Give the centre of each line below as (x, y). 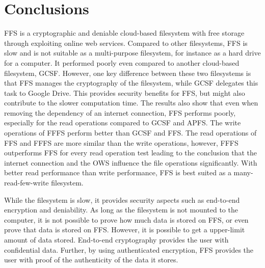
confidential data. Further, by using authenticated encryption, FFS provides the (129, 249)
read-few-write (26, 183)
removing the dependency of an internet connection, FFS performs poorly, (120, 112)
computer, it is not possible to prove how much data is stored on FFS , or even (126, 219)
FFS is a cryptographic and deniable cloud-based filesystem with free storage (124, 33)
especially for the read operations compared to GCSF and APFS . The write (123, 123)
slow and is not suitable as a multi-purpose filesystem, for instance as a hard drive (132, 53)
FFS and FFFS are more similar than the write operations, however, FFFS (121, 142)
